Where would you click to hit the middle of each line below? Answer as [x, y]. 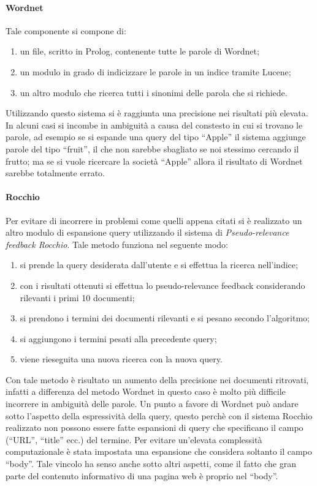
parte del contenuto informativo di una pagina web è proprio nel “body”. [142, 475]
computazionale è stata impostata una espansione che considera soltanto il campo [159, 451]
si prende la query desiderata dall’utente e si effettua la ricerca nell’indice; [159, 265]
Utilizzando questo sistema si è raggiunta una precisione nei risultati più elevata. [157, 113]
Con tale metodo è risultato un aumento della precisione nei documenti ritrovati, [157, 379]
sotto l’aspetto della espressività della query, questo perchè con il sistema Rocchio [159, 415]
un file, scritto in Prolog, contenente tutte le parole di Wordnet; [139, 51]
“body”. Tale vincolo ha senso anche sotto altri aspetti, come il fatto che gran [151, 464]
